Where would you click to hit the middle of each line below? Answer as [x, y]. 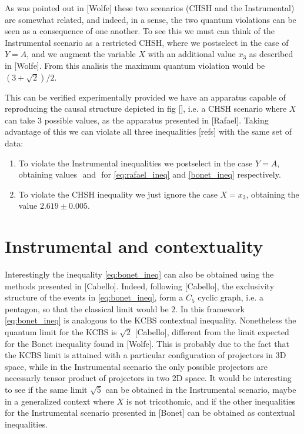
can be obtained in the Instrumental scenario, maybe [201, 389]
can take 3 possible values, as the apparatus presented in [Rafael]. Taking [137, 120]
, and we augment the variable [81, 54]
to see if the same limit [46, 389]
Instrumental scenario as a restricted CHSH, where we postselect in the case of [147, 42]
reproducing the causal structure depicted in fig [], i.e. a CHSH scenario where [146, 108]
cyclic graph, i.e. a [230, 297]
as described [271, 54]
